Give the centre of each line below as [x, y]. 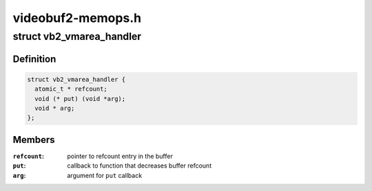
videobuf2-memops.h [77, 18]
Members [34, 140]
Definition [34, 59]
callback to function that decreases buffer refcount [139, 166]
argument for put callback [105, 175]
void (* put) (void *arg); [80, 99]
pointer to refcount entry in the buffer [120, 156]
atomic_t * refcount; [71, 89]
